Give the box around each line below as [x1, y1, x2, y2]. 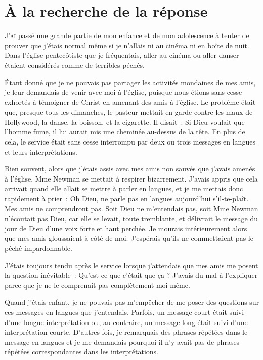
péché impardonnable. [5, 243, 72, 253]
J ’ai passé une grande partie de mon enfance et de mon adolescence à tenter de [5, 30, 249, 41]
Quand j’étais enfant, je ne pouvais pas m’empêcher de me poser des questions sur [5, 297, 259, 307]
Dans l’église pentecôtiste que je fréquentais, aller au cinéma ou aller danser [5, 50, 239, 60]
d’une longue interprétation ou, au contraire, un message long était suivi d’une [5, 316, 248, 327]
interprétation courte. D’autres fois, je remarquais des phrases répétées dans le [5, 327, 248, 337]
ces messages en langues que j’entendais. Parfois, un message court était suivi [5, 306, 244, 317]
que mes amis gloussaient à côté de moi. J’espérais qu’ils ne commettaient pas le [5, 233, 253, 243]
